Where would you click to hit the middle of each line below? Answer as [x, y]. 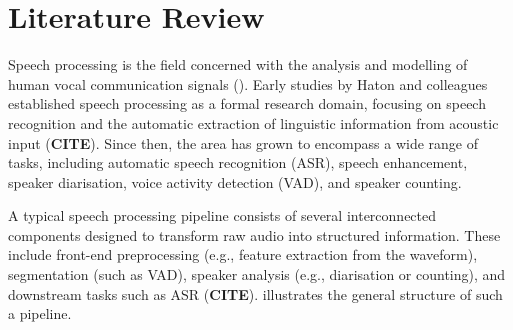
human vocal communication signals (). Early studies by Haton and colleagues [248, 83]
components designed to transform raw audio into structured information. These [254, 234]
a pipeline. [40, 313]
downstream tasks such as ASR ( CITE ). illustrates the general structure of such [255, 293]
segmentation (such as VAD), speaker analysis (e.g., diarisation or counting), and [257, 274]
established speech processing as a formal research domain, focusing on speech [247, 103]
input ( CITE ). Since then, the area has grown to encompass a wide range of [243, 142]
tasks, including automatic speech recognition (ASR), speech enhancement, [238, 162]
